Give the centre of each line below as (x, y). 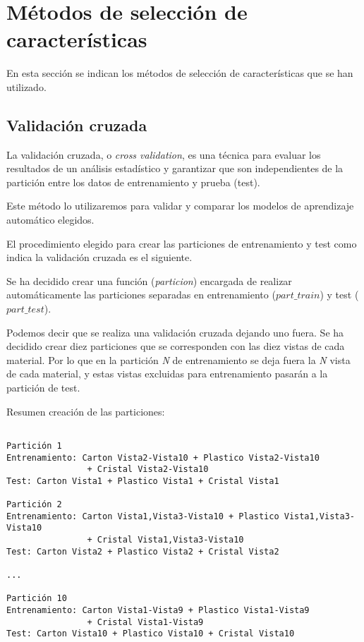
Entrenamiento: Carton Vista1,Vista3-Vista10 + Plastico (143, 516)
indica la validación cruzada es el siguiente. (99, 257)
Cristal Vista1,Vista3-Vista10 (170, 540)
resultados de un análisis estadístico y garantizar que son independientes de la (175, 168)
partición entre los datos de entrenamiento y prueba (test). (133, 182)
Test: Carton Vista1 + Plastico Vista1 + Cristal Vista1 (143, 481)
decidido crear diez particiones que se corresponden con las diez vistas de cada (176, 346)
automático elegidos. (50, 220)
